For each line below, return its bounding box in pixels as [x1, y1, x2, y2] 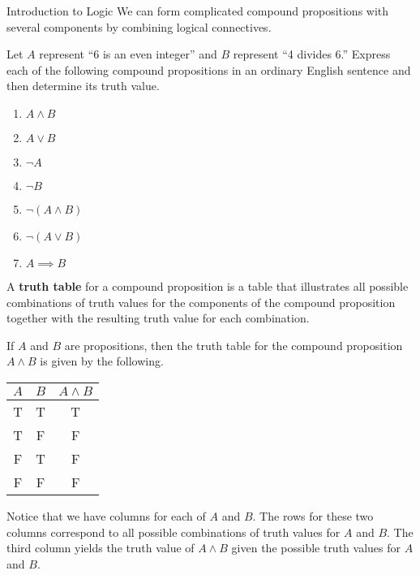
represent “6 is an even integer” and [39, 45, 217, 63]
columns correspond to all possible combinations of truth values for [6, 523, 341, 540]
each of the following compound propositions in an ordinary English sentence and [6, 61, 411, 78]
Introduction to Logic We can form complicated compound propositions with [6, 2, 389, 19]
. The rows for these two [252, 507, 374, 524]
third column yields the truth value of [6, 539, 195, 556]
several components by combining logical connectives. [6, 18, 272, 35]
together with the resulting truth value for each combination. [6, 309, 310, 326]
